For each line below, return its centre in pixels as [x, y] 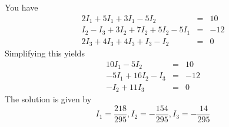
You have [21, 7]
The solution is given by [48, 99]
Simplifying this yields [45, 53]
